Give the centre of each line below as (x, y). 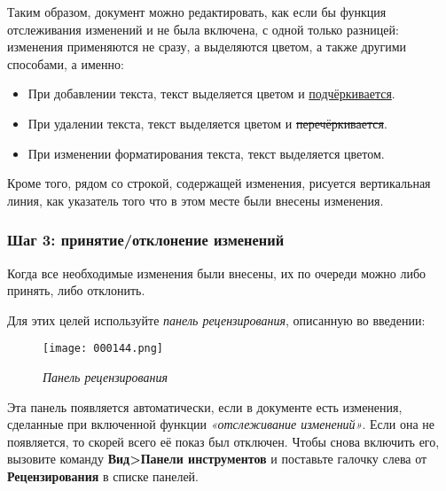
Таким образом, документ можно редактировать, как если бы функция (197, 12)
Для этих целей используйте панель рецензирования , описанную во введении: (216, 320)
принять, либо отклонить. (76, 290)
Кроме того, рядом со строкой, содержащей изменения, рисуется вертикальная (219, 183)
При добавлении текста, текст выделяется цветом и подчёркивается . (211, 94)
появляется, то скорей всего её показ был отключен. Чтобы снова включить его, (223, 441)
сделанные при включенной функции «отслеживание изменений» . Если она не (221, 424)
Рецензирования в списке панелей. (103, 475)
